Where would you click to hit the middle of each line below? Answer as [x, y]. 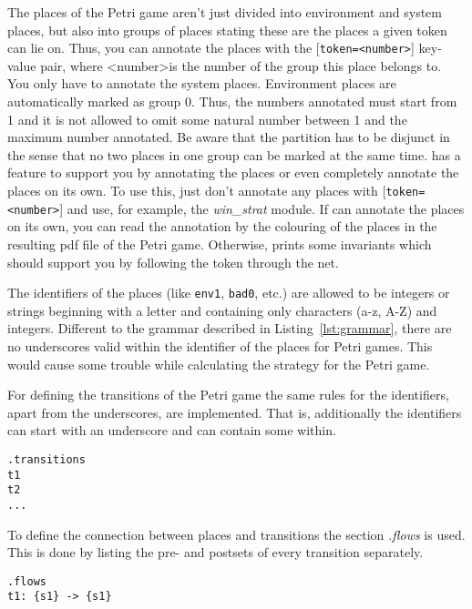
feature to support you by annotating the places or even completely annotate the [233, 173]
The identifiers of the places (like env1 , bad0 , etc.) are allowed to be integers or [229, 293]
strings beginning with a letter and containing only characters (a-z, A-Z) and [222, 310]
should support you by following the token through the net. [173, 262]
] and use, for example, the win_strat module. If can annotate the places [262, 208]
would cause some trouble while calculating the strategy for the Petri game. [219, 364]
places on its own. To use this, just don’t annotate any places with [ [197, 190]
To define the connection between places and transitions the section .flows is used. [236, 534]
